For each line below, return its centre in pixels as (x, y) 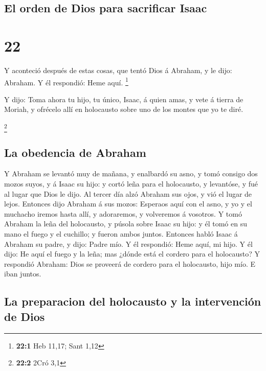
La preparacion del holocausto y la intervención (133, 301)
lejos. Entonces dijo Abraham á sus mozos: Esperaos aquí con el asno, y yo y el (128, 204)
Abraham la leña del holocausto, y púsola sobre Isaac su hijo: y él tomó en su (126, 224)
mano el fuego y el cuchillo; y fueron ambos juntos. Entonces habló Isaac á (121, 234)
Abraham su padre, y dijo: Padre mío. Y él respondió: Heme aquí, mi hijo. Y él (128, 244)
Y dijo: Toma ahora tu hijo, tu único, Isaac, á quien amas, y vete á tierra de (124, 99)
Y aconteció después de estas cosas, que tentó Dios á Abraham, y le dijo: (118, 70)
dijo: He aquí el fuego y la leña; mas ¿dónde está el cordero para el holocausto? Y (132, 254)
